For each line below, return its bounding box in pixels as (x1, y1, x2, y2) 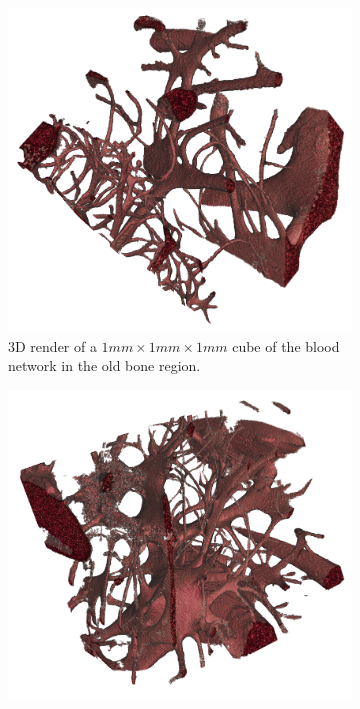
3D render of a (8, 335, 97, 356)
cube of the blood (232, 335, 340, 356)
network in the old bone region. (8, 355, 201, 376)
